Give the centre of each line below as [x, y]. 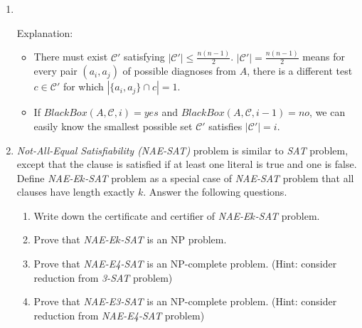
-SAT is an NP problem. [174, 239]
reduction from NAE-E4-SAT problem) [119, 315]
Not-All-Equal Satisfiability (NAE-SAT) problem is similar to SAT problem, [182, 150]
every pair [55, 71]
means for [324, 57]
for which [83, 86]
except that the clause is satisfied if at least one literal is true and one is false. [187, 164]
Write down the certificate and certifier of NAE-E [142, 215]
